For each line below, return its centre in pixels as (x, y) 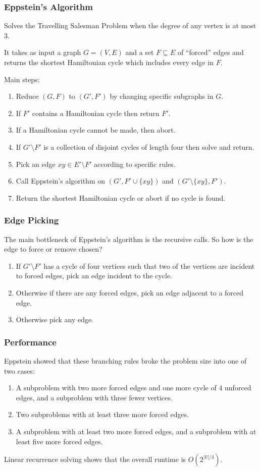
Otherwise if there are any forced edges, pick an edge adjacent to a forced (130, 292)
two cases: (19, 370)
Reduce (27, 96)
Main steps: (22, 79)
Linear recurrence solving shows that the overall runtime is (95, 459)
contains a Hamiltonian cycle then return (96, 113)
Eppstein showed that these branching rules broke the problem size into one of (125, 360)
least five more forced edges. (59, 441)
